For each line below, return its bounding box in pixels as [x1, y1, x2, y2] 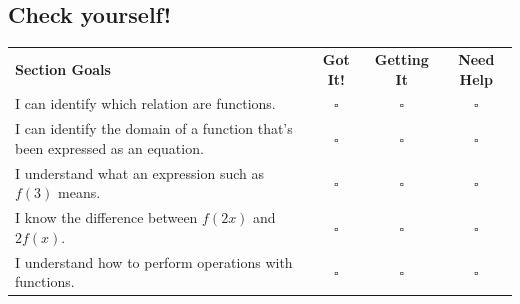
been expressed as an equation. [15, 137, 204, 158]
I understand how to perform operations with [15, 251, 293, 272]
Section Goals [15, 58, 111, 79]
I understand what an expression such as [15, 162, 264, 183]
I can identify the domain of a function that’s [15, 118, 293, 139]
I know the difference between [15, 207, 198, 228]
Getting [374, 48, 429, 69]
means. [58, 182, 101, 203]
